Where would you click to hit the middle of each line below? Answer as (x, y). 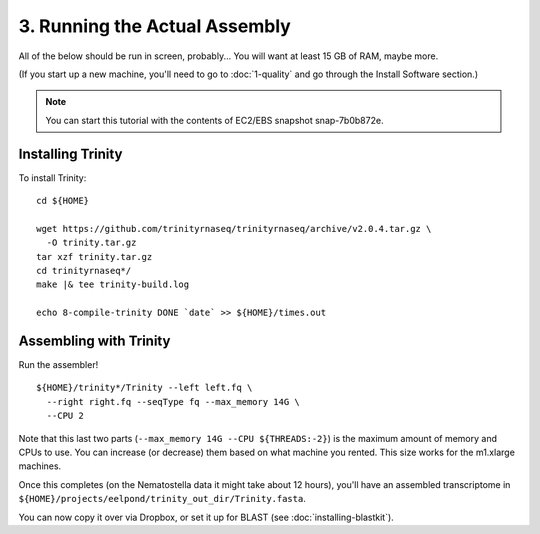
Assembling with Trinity (94, 340)
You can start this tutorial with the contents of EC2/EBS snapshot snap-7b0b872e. (214, 120)
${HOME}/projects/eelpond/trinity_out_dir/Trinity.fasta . (162, 499)
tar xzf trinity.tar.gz (94, 256)
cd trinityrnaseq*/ (84, 270)
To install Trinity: (52, 177)
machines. (40, 466)
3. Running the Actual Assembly (155, 26)
